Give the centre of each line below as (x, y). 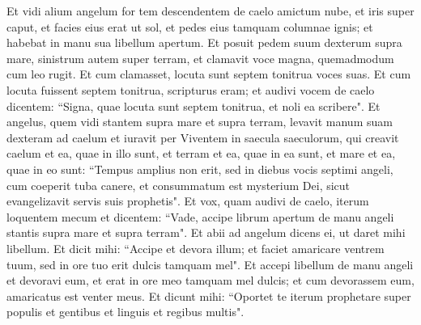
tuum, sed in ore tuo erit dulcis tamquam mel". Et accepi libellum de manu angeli (210, 264)
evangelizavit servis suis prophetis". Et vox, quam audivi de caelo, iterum (188, 201)
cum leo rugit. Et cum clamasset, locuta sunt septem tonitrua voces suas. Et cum (209, 74)
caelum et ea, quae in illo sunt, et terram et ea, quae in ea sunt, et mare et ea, (201, 153)
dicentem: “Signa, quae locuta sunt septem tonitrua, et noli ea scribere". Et (193, 106)
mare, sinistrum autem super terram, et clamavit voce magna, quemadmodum (200, 58)
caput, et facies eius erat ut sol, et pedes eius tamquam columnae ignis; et (190, 26)
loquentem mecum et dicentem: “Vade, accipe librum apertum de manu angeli (200, 216)
